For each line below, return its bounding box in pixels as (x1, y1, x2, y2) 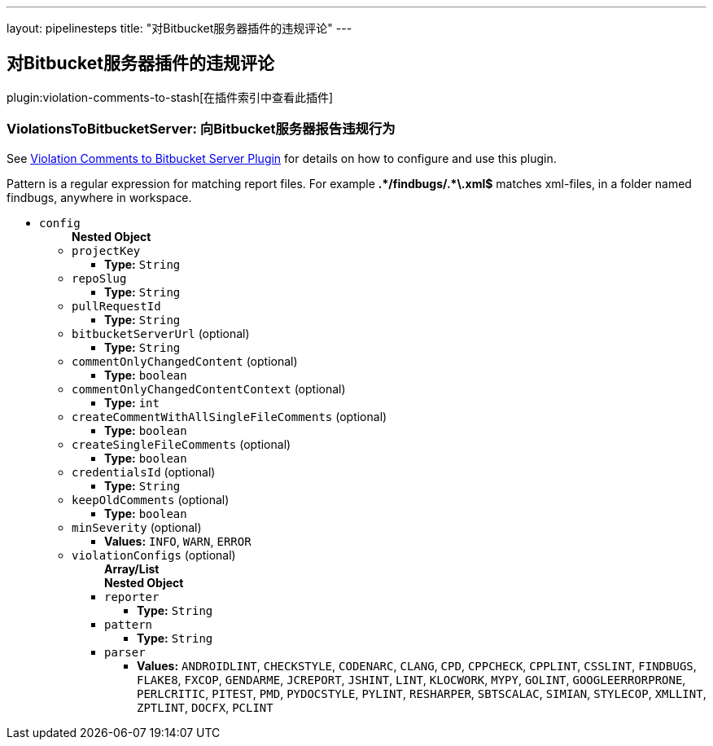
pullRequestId (72, 299, 161, 313)
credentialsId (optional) (72, 464, 216, 479)
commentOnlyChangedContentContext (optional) (72, 381, 346, 396)
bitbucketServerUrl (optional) (72, 326, 250, 340)
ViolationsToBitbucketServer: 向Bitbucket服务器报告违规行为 (7, 121, 396, 138)
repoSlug (72, 271, 127, 285)
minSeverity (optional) (72, 520, 202, 534)
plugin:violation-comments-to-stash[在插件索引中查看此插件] (7, 90, 334, 104)
